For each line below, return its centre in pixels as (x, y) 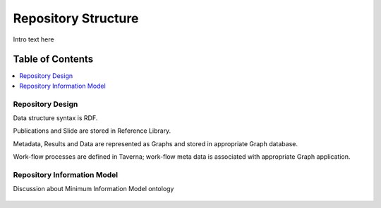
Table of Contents (53, 59)
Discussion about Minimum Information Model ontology (93, 189)
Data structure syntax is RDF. (55, 118)
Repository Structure (76, 18)
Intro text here (34, 39)
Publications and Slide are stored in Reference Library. (92, 131)
